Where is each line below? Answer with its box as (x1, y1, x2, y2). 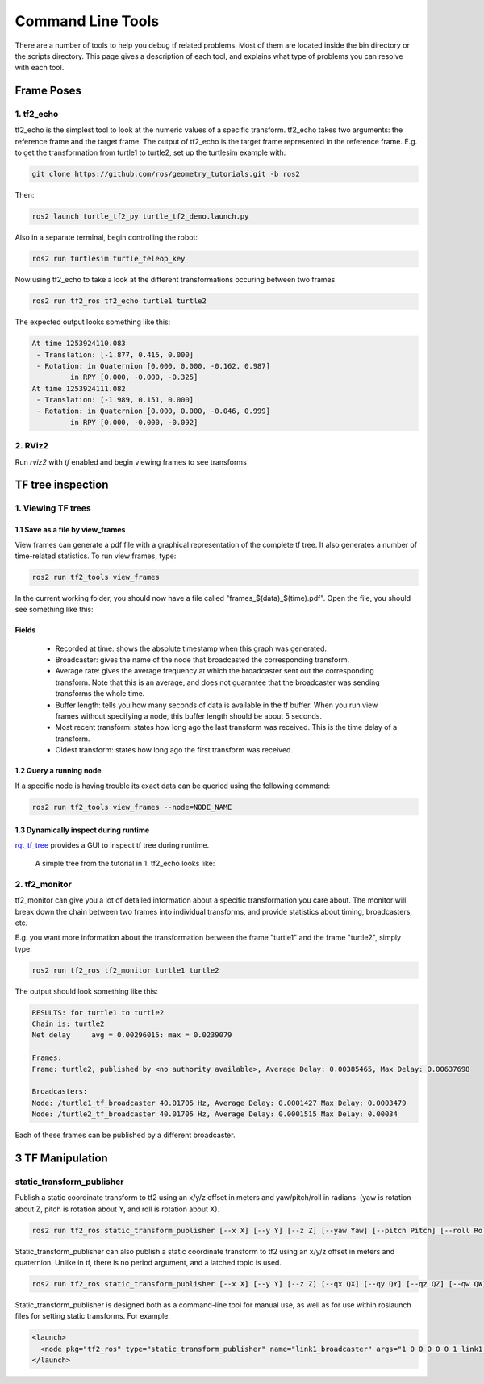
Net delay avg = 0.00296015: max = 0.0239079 (31, 1031, 232, 1040)
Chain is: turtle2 (31, 1019, 105, 1028)
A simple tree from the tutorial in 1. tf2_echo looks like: (35, 858, 215, 868)
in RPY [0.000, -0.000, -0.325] (69, 373, 198, 382)
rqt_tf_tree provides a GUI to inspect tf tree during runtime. (15, 840, 210, 850)
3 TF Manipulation (15, 1151, 108, 1165)
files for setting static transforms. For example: (15, 1311, 171, 1321)
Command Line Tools (15, 12, 160, 30)
